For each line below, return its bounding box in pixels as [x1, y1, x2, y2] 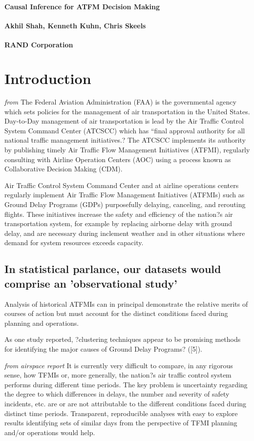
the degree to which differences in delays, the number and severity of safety [4, 389, 230, 399]
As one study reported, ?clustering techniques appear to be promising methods [4, 334, 241, 344]
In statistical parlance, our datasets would [4, 261, 221, 276]
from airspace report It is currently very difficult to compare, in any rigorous [4, 360, 233, 370]
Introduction [4, 68, 91, 88]
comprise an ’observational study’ [4, 275, 177, 291]
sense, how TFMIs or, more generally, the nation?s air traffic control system [4, 370, 232, 380]
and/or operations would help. [4, 427, 95, 437]
